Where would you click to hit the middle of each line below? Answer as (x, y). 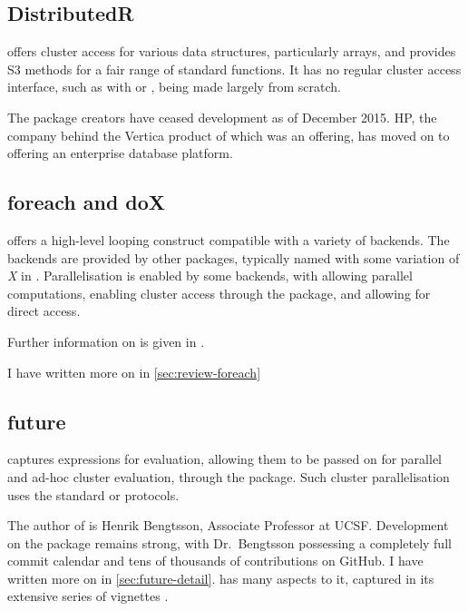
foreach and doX (87, 202)
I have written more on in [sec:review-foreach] (134, 372)
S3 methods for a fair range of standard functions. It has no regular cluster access (234, 69)
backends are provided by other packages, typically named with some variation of (234, 257)
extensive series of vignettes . (88, 596)
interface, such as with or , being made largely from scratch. (174, 87)
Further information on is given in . (106, 341)
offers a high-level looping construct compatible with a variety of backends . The (229, 239)
